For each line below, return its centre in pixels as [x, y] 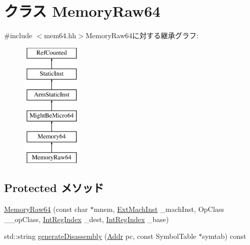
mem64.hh [60, 35]
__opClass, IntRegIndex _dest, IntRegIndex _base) [87, 219]
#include [18, 35]
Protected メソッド [54, 188]
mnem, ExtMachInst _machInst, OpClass [159, 209]
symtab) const [224, 236]
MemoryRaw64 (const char [46, 209]
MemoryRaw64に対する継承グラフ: [142, 35]
